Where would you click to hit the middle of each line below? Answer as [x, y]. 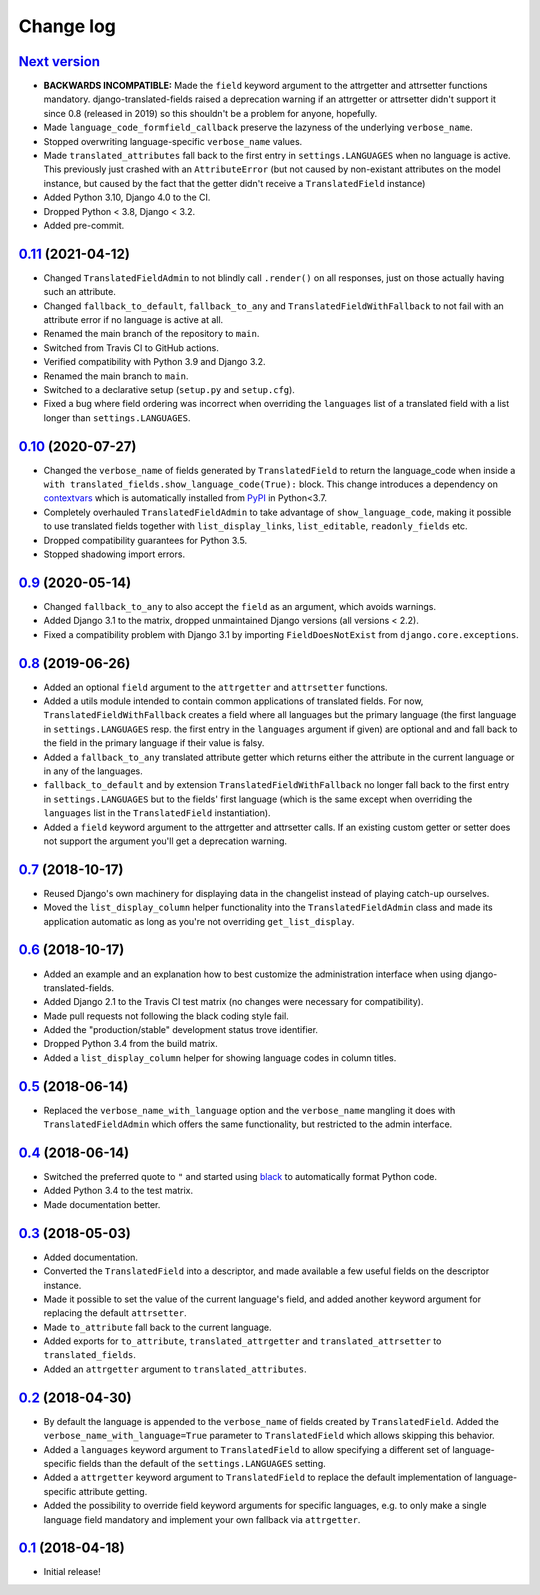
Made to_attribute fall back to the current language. [157, 1327]
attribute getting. [113, 1491]
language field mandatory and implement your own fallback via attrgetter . [202, 1519]
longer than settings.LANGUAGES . [117, 417]
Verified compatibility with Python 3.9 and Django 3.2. [154, 362]
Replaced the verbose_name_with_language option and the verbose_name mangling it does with [249, 1110]
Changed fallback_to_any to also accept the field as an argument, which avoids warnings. [240, 606]
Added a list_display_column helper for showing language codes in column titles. [220, 1057]
